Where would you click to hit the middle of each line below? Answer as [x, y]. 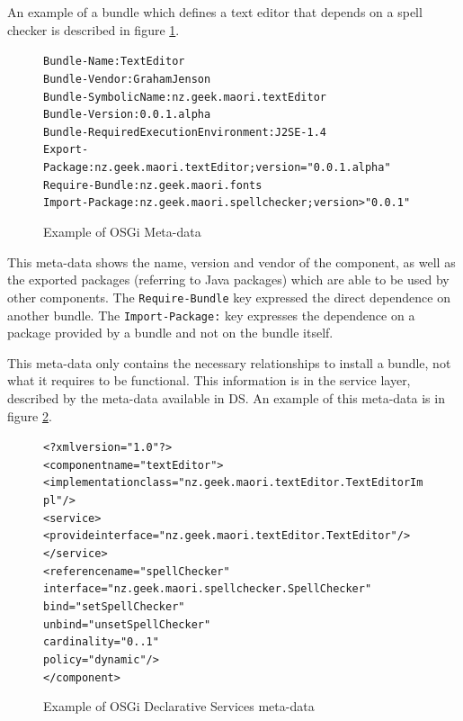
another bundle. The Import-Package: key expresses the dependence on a [211, 315]
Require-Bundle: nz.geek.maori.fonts [153, 185]
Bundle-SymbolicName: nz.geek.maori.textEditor [185, 97]
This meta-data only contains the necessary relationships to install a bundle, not [229, 362]
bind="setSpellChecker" [114, 607]
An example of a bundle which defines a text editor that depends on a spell [215, 12]
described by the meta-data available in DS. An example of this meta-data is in [226, 397]
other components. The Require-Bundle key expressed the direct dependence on [229, 297]
